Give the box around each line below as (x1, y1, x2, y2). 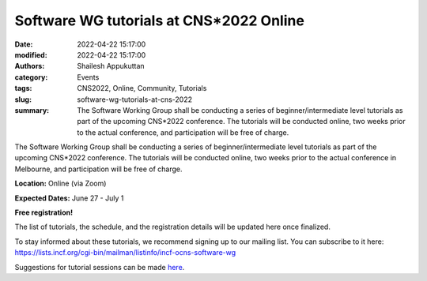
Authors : (14, 62, 45, 71)
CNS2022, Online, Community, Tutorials (77, 84, 207, 93)
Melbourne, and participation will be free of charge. (14, 164, 183, 174)
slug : (14, 95, 32, 104)
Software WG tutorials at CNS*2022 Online (14, 12, 304, 29)
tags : (14, 84, 32, 93)
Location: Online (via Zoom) (14, 178, 107, 189)
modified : (14, 50, 47, 59)
